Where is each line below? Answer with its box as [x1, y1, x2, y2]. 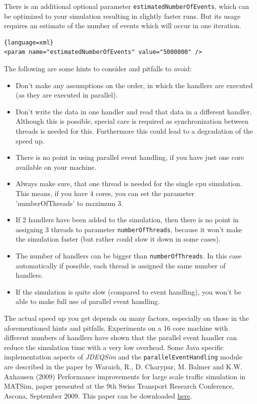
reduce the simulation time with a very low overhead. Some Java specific [4, 342, 224, 352]
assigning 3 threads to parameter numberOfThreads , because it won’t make [15, 224, 242, 234]
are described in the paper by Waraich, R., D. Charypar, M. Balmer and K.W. [4, 361, 243, 372]
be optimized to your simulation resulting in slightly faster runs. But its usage [4, 10, 241, 21]
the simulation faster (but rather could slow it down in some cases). [15, 234, 221, 244]
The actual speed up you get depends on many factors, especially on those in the [4, 313, 249, 323]
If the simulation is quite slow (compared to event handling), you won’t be [15, 286, 241, 297]
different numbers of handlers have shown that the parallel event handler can [4, 332, 237, 343]
